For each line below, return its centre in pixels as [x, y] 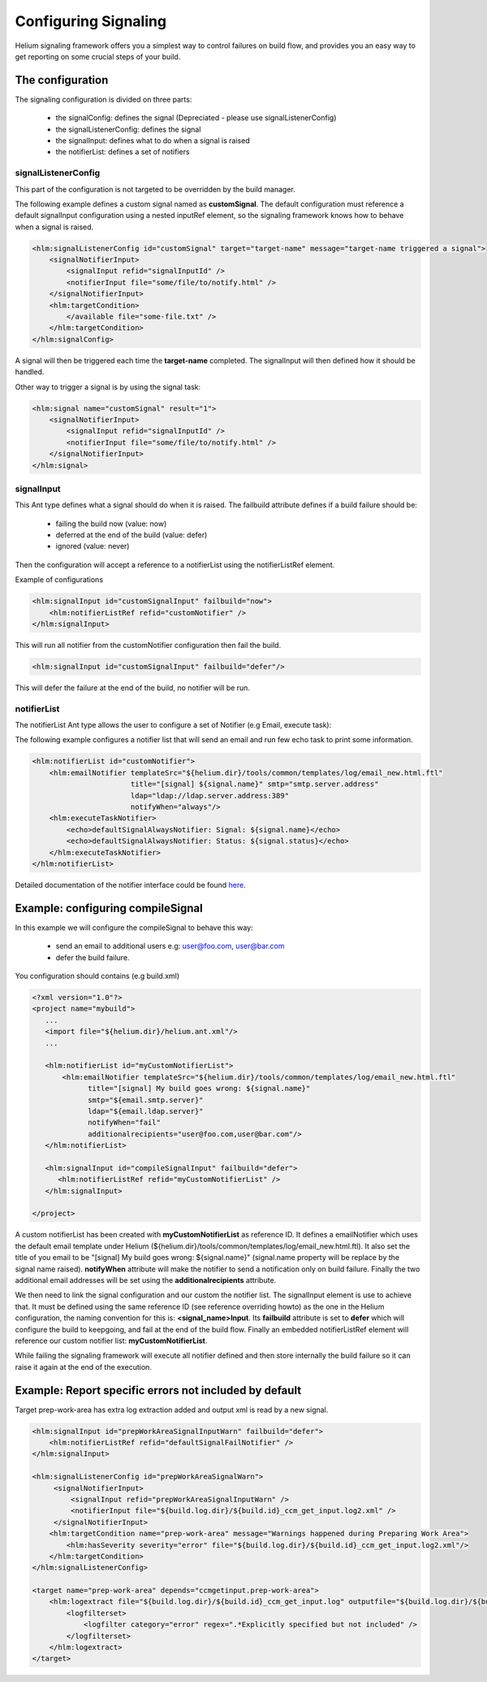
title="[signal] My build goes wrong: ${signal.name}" [199, 1089]
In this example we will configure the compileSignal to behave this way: [134, 928]
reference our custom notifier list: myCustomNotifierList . [111, 1341]
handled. [30, 372]
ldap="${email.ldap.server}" [146, 1111]
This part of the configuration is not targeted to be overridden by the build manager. [155, 189]
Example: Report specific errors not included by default [158, 1390]
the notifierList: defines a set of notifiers [123, 152]
